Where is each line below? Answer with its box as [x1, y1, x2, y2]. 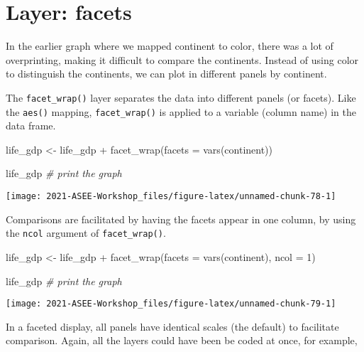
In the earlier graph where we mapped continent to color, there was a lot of [6, 38, 333, 53]
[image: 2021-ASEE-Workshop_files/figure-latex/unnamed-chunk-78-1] [6, 191, 336, 201]
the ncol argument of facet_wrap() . [6, 225, 166, 240]
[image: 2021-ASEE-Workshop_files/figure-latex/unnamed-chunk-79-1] [6, 299, 336, 309]
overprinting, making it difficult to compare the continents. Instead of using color [6, 52, 359, 67]
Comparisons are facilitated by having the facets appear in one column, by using [6, 211, 356, 226]
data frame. [6, 118, 56, 133]
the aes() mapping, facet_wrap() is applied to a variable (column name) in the [6, 104, 356, 119]
